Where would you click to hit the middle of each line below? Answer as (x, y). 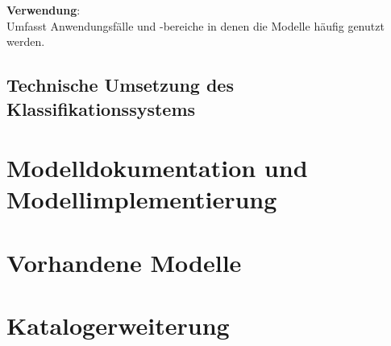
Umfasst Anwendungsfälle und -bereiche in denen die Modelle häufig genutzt (195, 25)
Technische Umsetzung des (120, 85)
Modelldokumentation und (157, 168)
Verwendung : (44, 10)
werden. (26, 41)
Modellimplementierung (142, 199)
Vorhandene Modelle (124, 262)
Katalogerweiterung (118, 325)
